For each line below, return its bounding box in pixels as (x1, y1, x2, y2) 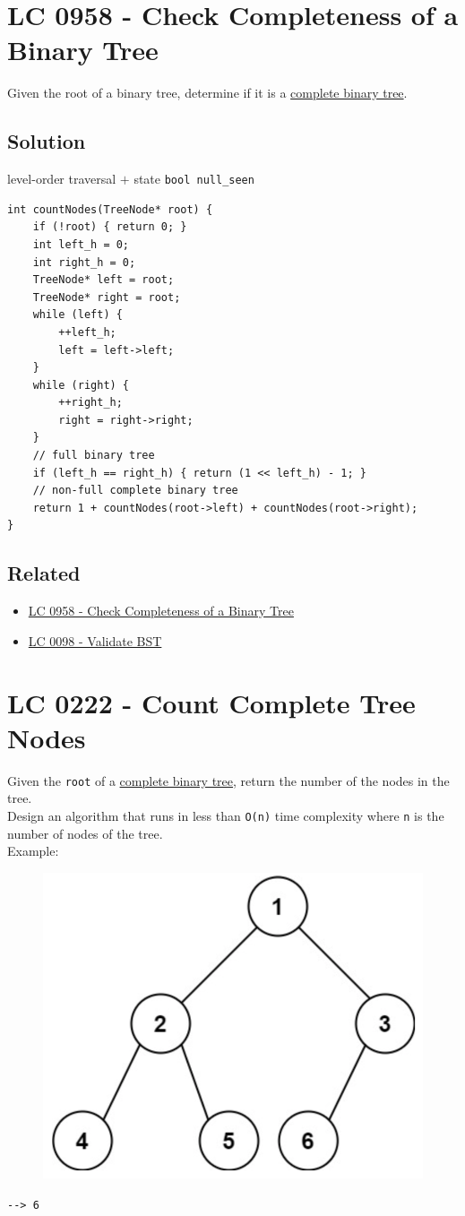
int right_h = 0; (32, 255, 136, 269)
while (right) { (32, 378, 130, 392)
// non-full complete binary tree (32, 484, 238, 497)
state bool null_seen (133, 169, 254, 188)
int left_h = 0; (32, 237, 130, 251)
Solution (7, 127, 86, 155)
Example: (7, 841, 59, 860)
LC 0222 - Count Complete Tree (7, 684, 416, 720)
